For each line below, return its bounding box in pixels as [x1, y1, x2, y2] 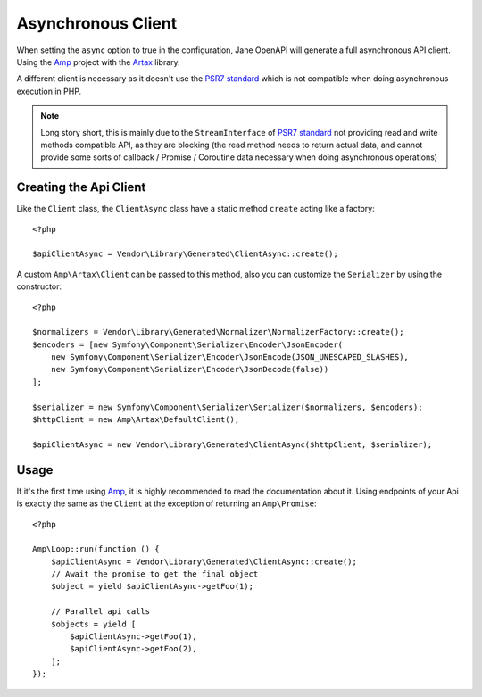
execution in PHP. [16, 86, 82, 96]
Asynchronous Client [16, 13, 178, 33]
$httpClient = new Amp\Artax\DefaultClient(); [32, 415, 240, 425]
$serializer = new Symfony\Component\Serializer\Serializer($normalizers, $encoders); [32, 402, 423, 412]
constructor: [16, 281, 62, 292]
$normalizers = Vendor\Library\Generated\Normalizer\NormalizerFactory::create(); [32, 327, 404, 337]
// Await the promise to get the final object [50, 569, 259, 579]
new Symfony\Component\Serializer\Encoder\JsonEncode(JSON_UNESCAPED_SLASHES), [50, 353, 410, 362]
